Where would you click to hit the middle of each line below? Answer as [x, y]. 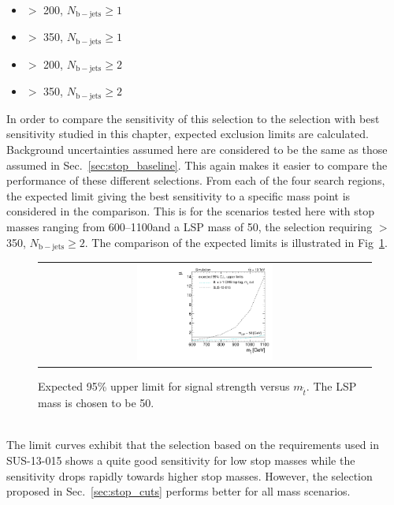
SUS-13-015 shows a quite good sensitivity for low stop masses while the [181, 460]
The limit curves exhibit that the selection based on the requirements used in [193, 445]
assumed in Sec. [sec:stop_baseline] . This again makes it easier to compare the [197, 165]
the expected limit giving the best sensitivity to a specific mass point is [178, 195]
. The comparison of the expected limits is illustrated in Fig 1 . [236, 242]
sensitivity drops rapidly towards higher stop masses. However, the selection [190, 475]
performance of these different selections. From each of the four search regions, [196, 180]
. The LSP [331, 385]
